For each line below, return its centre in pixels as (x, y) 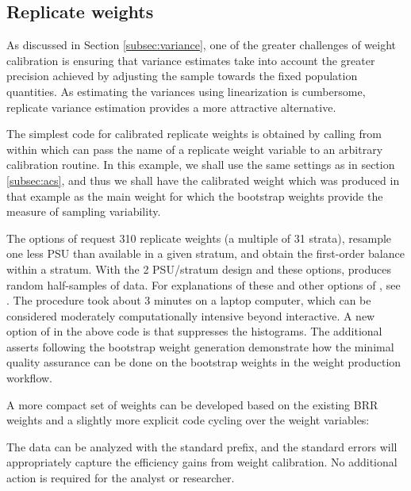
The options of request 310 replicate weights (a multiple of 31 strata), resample (199, 238)
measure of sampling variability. (84, 211)
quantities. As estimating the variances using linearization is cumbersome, (186, 91)
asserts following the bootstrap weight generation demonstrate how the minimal (200, 346)
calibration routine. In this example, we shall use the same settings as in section (201, 165)
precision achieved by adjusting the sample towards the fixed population (182, 76)
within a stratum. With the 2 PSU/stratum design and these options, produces (199, 269)
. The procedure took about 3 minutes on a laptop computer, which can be (189, 300)
